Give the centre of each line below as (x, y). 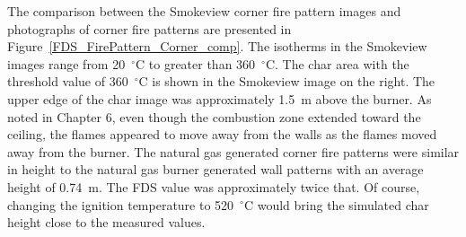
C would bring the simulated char (336, 204)
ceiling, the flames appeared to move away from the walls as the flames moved (222, 134)
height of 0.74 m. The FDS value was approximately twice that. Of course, (214, 186)
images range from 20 (66, 63)
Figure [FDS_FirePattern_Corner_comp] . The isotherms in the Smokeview (217, 46)
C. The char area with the (337, 63)
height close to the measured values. (106, 222)
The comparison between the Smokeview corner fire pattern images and (204, 11)
